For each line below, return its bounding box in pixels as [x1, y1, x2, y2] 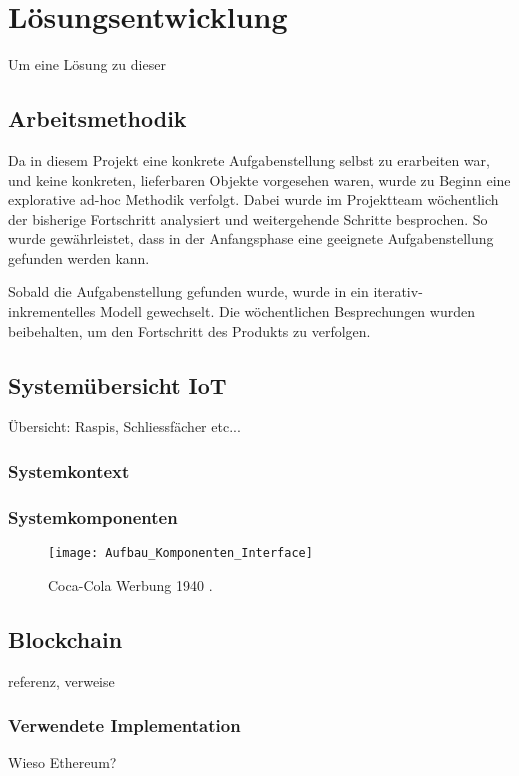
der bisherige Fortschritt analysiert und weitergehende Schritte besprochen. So [8, 208, 488, 229]
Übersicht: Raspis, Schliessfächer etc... [8, 416, 241, 437]
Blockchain [8, 623, 123, 654]
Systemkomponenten [8, 504, 178, 529]
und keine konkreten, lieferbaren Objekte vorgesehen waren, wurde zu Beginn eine [8, 169, 511, 190]
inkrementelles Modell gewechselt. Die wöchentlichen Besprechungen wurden [8, 301, 475, 322]
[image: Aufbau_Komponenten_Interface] [48, 546, 313, 561]
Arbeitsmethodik [8, 103, 187, 134]
